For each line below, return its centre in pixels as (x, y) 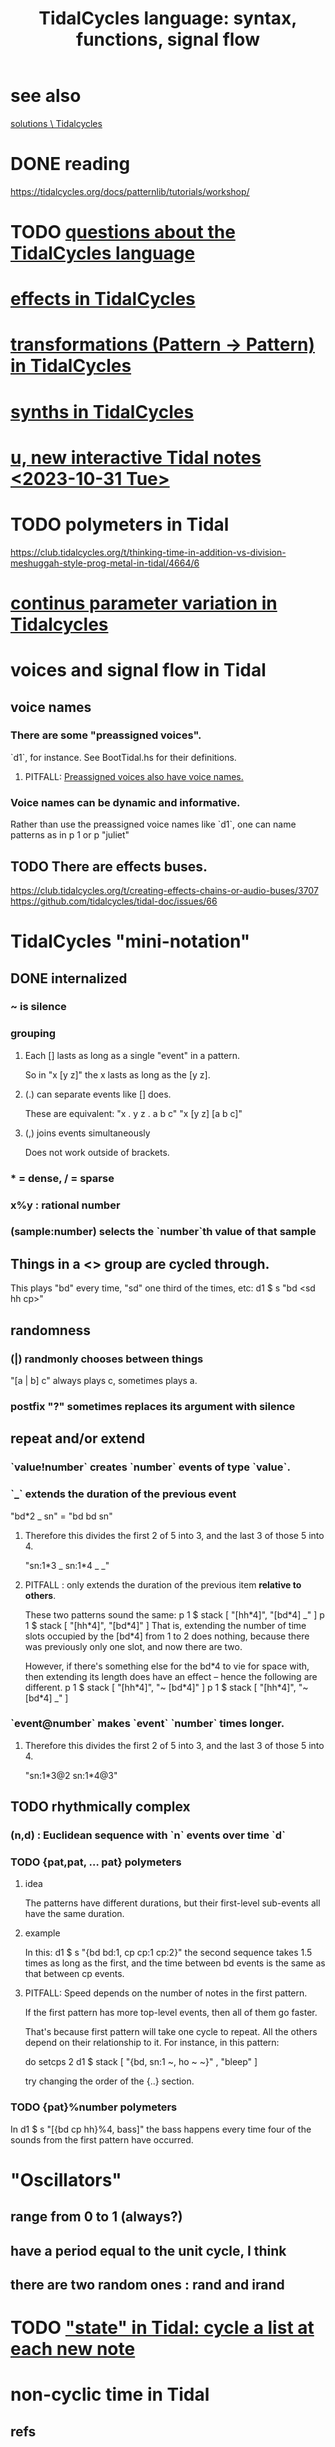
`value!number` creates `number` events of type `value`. (150, 1467)
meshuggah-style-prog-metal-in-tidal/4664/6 (105, 563)
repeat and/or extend (78, 1438)
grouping (33, 1034)
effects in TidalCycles (103, 299)
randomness (50, 1330)
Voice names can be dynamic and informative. (125, 802)
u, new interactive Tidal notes (136, 457)
